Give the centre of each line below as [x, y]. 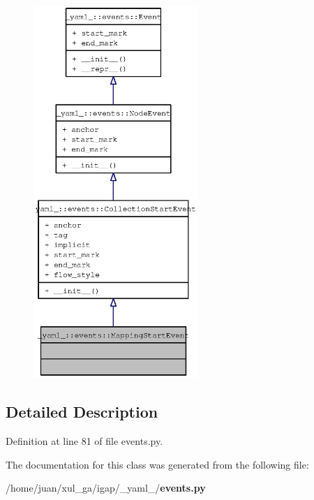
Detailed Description [82, 412]
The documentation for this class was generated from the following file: [157, 464]
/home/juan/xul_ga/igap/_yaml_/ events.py [106, 488]
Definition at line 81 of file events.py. [84, 441]
